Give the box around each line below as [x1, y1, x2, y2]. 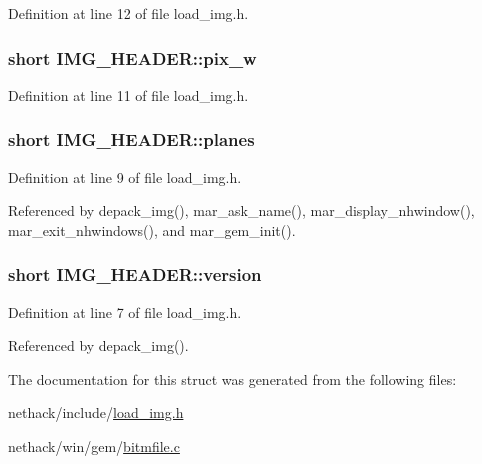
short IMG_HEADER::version [8, 262, 262, 287]
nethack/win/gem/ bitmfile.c [8, 436, 180, 456]
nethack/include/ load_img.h [8, 402, 184, 423]
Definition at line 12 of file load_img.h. [8, 3, 249, 23]
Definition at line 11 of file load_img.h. [8, 84, 249, 105]
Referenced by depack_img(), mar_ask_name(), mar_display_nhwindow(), [8, 200, 475, 221]
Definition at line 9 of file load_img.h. [8, 166, 242, 187]
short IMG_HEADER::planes [8, 127, 255, 152]
